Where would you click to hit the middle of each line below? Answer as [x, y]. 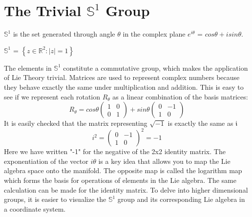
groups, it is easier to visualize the [55, 199]
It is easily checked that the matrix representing [76, 123]
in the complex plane [154, 34]
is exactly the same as [200, 123]
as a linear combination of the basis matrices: [180, 96]
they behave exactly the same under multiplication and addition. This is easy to [124, 87]
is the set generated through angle [64, 34]
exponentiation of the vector [46, 161]
